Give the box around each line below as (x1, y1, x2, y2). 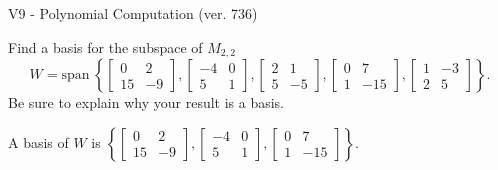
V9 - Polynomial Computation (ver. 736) (8, 3, 258, 23)
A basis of (8, 131, 69, 152)
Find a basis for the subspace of (8, 36, 203, 57)
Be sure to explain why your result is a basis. (8, 92, 285, 113)
